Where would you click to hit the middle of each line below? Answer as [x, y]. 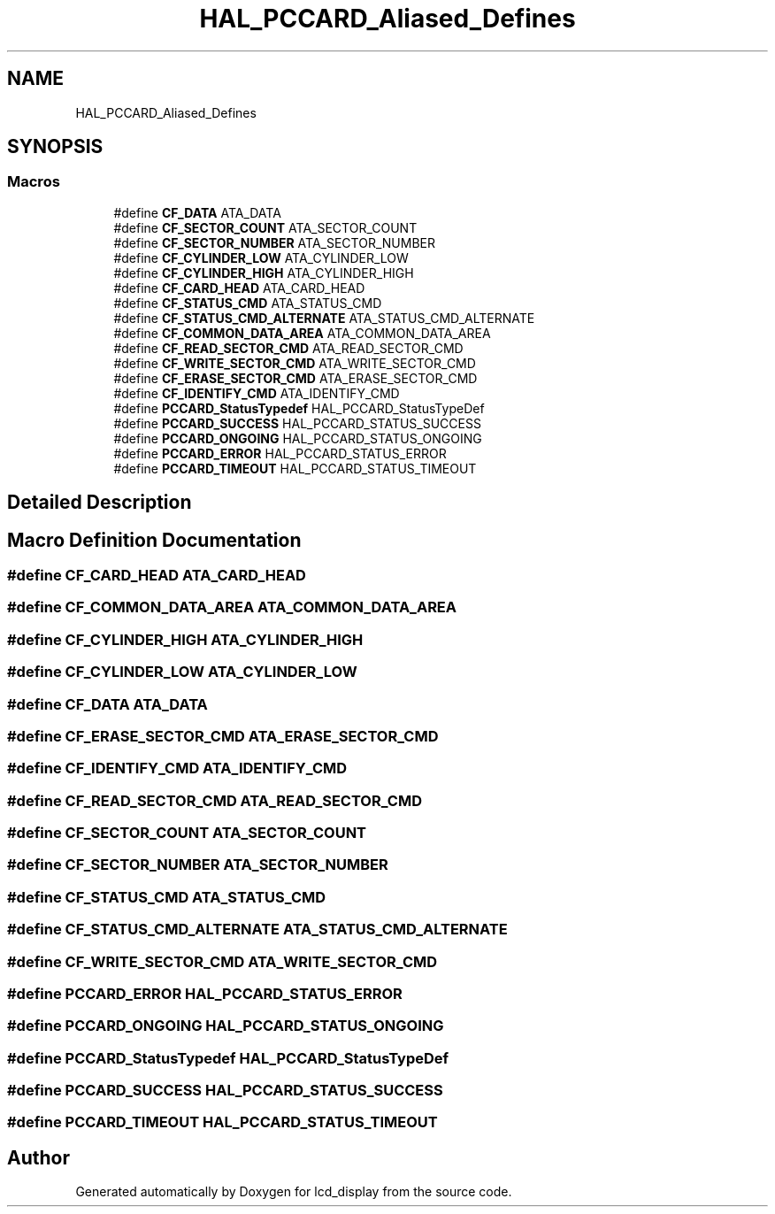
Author [38, 1157]
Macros [34, 182]
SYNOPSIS [55, 147]
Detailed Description [100, 503]
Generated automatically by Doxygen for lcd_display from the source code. [294, 1192]
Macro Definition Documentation [154, 540]
